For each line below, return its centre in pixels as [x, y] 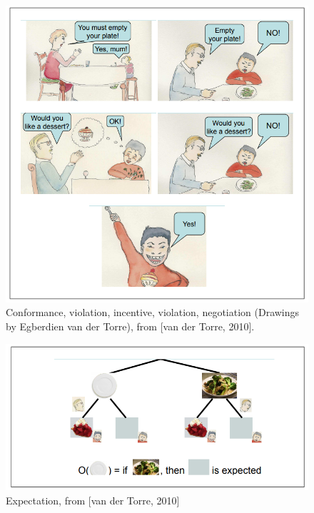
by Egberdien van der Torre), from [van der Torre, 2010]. [130, 326]
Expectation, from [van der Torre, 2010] [93, 500]
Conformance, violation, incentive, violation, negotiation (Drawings [153, 312]
